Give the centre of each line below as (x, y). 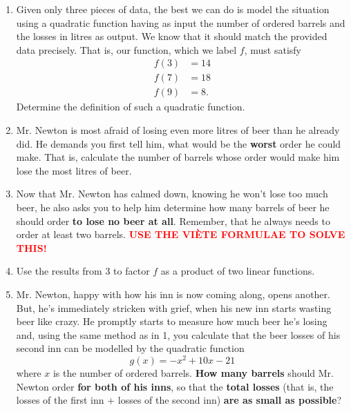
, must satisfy (273, 49)
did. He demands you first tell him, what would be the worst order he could (179, 143)
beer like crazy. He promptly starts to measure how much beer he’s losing (172, 321)
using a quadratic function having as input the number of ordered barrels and (181, 22)
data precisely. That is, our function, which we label (126, 49)
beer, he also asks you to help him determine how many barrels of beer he (173, 207)
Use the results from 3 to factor (83, 271)
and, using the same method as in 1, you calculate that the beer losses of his (178, 334)
